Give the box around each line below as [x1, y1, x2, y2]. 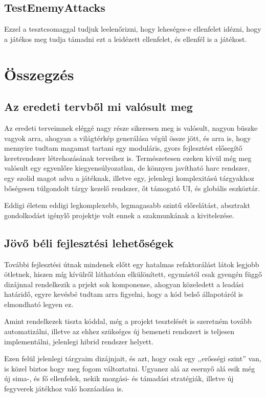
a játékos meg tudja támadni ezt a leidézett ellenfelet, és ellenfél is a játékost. [4, 33, 247, 44]
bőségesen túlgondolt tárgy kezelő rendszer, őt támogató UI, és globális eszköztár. [4, 182, 260, 193]
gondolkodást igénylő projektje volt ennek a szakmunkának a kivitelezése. [4, 209, 234, 220]
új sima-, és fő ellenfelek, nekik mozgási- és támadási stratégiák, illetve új [4, 373, 234, 384]
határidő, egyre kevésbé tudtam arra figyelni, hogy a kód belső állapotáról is [4, 289, 243, 299]
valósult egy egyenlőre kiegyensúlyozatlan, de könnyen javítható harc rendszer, [4, 162, 250, 173]
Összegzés [4, 63, 74, 84]
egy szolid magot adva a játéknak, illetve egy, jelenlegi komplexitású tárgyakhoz [4, 172, 254, 183]
